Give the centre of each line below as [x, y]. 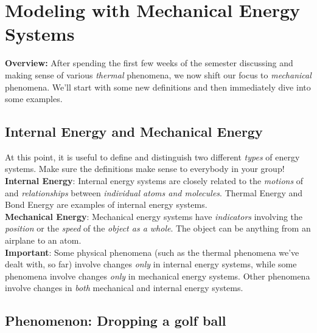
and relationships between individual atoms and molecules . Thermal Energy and [154, 192]
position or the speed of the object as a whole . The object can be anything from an [158, 228]
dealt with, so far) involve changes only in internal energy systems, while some [151, 264]
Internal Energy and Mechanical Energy [134, 132]
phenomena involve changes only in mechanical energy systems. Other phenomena [158, 276]
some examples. [34, 99]
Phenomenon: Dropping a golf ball [116, 321]
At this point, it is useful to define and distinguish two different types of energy [152, 156]
